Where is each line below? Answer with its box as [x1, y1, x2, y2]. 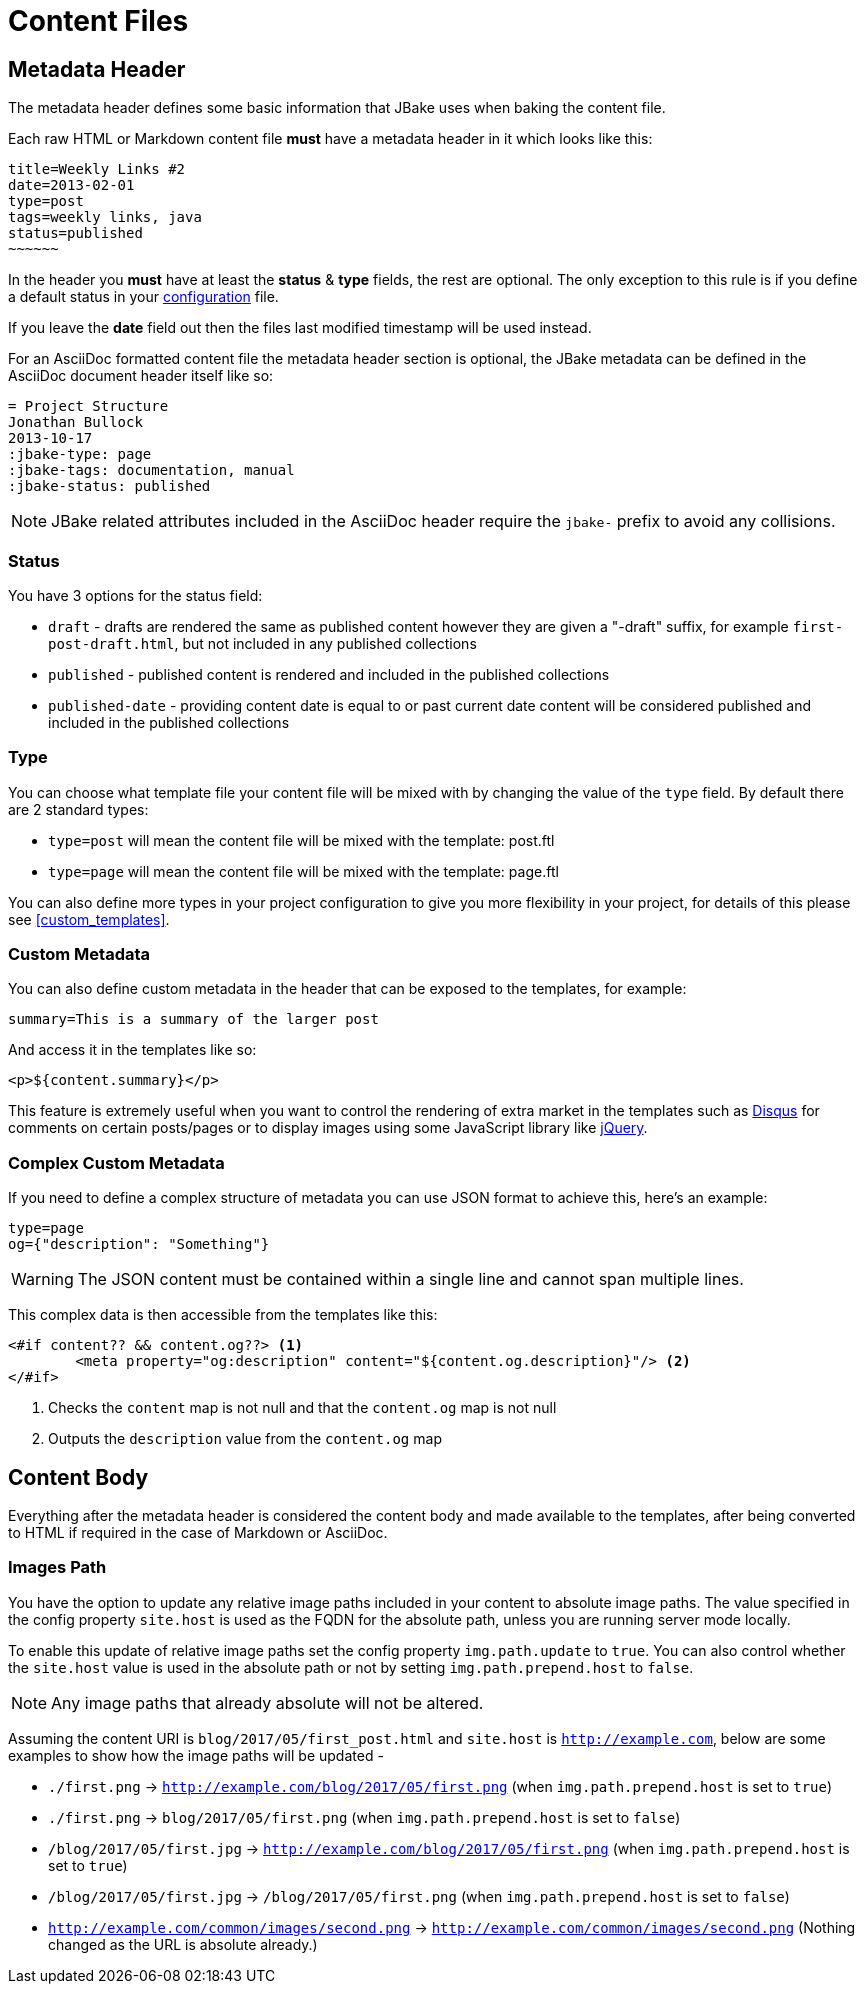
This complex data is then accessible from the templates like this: [8, 1306, 438, 1324]
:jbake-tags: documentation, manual [8, 462, 295, 479]
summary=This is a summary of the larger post [8, 1011, 379, 1028]
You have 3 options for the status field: [8, 586, 263, 604]
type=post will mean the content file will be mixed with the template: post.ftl [48, 831, 555, 849]
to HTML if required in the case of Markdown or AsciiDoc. [8, 1524, 388, 1542]
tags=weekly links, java [8, 209, 202, 226]
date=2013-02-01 [8, 177, 135, 194]
